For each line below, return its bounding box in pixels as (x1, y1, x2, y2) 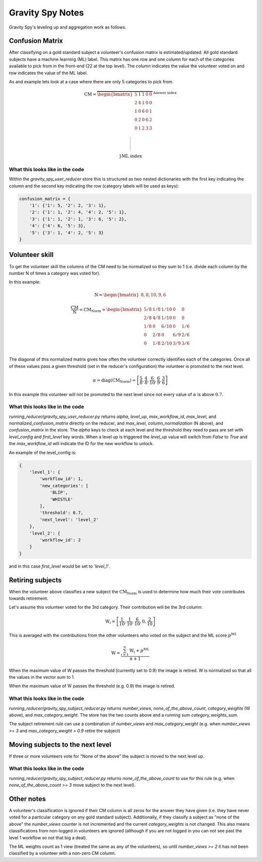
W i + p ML (129, 647, 150, 654)
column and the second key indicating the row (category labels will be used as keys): (9, 183, 179, 189)
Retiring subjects (9, 576, 62, 584)
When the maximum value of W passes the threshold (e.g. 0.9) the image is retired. (9, 683, 176, 689)
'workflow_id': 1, (39, 476, 83, 482)
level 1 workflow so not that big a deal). (9, 834, 87, 841)
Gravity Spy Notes (9, 7, 84, 18)
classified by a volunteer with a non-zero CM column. (9, 850, 116, 856)
